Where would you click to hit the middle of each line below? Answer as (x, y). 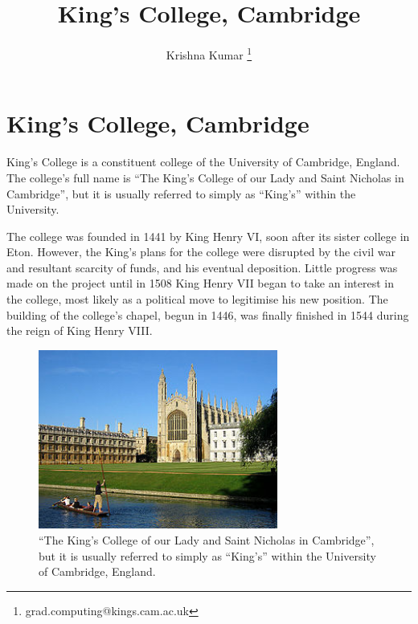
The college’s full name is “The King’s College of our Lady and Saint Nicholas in (205, 177)
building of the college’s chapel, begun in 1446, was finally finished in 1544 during (208, 314)
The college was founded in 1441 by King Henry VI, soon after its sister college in (208, 236)
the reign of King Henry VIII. (80, 330)
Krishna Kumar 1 (209, 53)
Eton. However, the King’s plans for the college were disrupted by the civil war (201, 252)
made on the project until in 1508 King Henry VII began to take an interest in (201, 283)
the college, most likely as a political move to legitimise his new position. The (197, 299)
